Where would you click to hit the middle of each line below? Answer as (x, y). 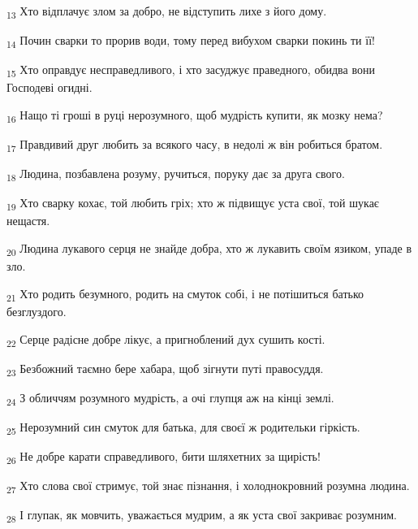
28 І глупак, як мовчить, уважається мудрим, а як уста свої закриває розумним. (202, 516)
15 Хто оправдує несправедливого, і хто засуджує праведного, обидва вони (191, 71)
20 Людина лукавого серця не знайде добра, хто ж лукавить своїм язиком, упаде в (209, 249)
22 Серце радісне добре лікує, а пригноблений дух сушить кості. (166, 340)
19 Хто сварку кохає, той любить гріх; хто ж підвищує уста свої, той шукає (193, 204)
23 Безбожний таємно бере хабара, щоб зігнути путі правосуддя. (165, 369)
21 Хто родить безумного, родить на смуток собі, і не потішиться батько (185, 294)
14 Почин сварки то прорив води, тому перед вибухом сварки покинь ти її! (191, 41)
